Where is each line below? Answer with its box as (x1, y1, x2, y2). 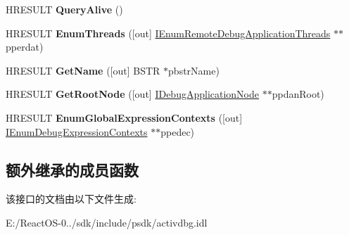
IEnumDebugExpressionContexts (6, 124, 148, 139)
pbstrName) (168, 63, 220, 77)
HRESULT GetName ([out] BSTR (6, 63, 160, 77)
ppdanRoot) (272, 87, 324, 101)
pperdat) (6, 39, 44, 54)
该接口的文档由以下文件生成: (6, 191, 137, 206)
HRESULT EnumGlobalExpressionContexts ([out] (6, 110, 243, 125)
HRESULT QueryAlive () (6, 2, 123, 16)
